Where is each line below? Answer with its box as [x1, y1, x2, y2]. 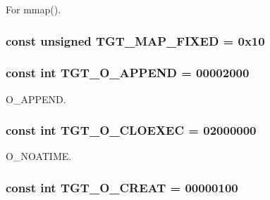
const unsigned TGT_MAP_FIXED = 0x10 [6, 32, 265, 49]
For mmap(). [6, 2, 61, 16]
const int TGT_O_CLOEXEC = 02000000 [6, 121, 257, 139]
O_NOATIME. [6, 149, 72, 164]
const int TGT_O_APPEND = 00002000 [6, 64, 250, 81]
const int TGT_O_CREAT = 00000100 [6, 178, 238, 196]
